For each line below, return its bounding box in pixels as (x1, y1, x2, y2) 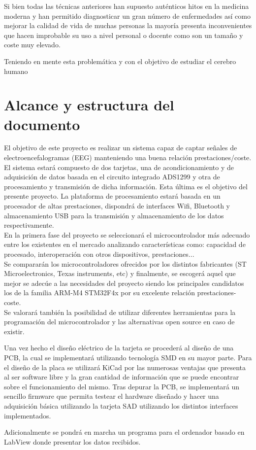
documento (4, 114, 80, 134)
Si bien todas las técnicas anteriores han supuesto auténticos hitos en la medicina (4, 1, 249, 11)
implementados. (4, 410, 51, 420)
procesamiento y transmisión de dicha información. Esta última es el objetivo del (4, 181, 248, 191)
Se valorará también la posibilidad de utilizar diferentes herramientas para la (4, 307, 236, 317)
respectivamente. (4, 220, 54, 230)
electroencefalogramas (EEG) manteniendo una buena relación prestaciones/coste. (4, 152, 252, 163)
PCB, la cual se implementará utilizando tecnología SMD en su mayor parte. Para (4, 352, 252, 362)
